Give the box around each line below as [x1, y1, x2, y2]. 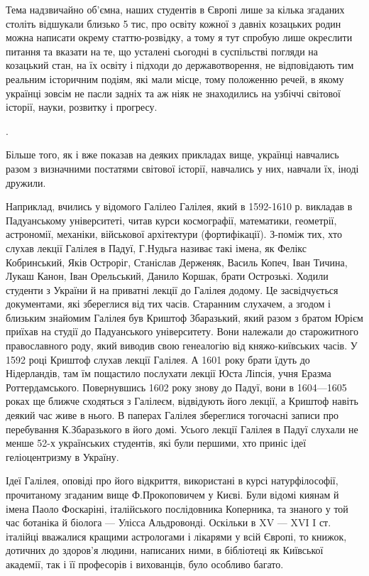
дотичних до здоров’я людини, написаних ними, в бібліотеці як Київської [6, 543, 324, 558]
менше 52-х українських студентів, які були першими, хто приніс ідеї [6, 435, 307, 450]
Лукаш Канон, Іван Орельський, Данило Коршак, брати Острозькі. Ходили [6, 268, 329, 283]
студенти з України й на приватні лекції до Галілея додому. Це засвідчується [6, 282, 338, 297]
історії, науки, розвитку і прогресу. [6, 99, 158, 114]
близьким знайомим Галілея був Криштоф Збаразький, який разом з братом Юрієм [6, 310, 363, 325]
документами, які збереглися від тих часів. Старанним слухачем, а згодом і [6, 296, 331, 311]
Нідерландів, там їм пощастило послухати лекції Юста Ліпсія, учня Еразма [6, 366, 331, 381]
